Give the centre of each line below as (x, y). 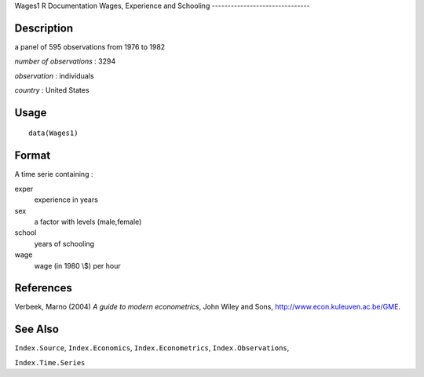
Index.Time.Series (50, 362)
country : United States (52, 90)
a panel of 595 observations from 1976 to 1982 (90, 46)
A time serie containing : (54, 174)
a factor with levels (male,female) (88, 221)
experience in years (66, 199)
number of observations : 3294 (65, 61)
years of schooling (64, 243)
